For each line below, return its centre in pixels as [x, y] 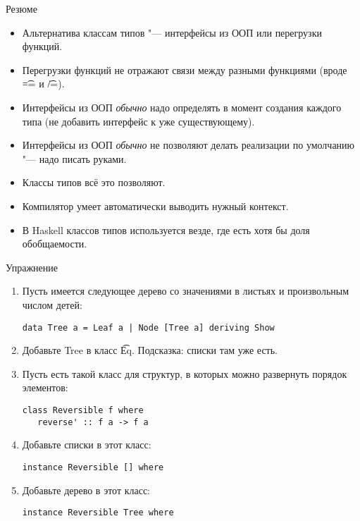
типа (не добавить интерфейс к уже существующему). [138, 121]
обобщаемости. [55, 244]
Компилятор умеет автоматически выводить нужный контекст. [155, 206]
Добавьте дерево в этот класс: [86, 490]
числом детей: [52, 304]
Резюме [21, 8]
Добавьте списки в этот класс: [87, 445]
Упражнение [32, 267]
